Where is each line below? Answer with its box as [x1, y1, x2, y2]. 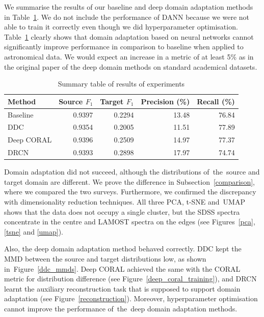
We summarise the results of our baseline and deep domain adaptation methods [4, 2, 253, 12]
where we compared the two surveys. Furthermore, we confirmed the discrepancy [4, 186, 256, 197]
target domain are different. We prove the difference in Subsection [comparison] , [4, 176, 255, 187]
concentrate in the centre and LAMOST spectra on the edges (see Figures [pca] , [4, 216, 255, 227]
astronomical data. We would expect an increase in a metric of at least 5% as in [4, 51, 254, 62]
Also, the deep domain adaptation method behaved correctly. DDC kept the [4, 243, 242, 254]
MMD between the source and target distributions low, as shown [4, 253, 206, 264]
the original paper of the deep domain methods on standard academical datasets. [4, 61, 257, 72]
